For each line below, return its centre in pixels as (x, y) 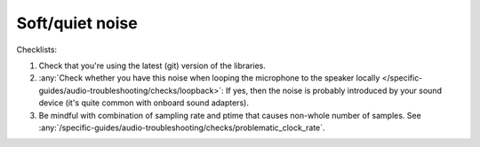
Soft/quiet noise (77, 23)
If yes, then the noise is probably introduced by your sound (333, 90)
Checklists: (37, 50)
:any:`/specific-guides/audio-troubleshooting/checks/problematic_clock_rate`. (182, 128)
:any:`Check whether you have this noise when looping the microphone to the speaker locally (209, 78)
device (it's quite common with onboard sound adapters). (144, 103)
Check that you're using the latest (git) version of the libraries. (152, 66)
